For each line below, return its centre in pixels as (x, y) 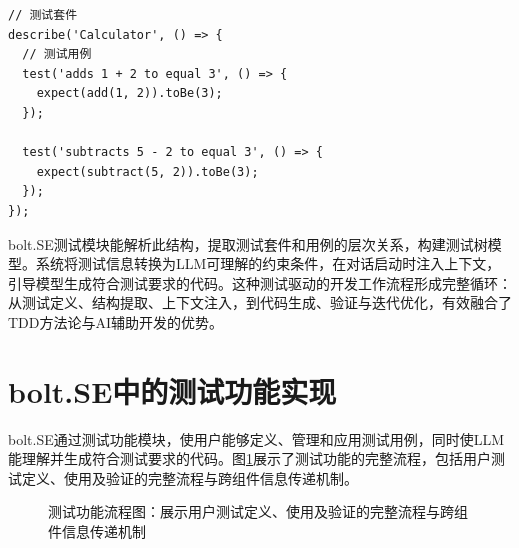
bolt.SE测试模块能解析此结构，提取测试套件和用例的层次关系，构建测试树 (248, 243)
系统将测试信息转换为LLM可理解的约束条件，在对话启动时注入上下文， (268, 263)
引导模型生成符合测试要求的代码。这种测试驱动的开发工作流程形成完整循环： (260, 282)
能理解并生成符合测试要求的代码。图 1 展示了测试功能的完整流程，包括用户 (249, 458)
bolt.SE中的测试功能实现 (172, 390)
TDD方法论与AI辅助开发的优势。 (116, 321)
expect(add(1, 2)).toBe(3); (129, 93)
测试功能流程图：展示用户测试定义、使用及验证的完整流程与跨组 (258, 511)
